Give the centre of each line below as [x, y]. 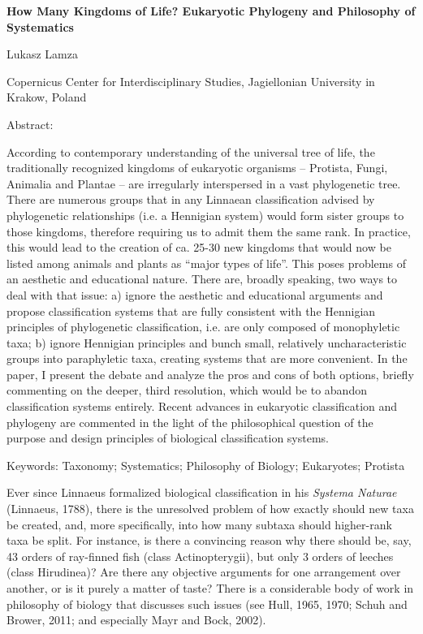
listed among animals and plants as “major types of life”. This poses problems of [206, 263]
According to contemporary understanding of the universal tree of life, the [191, 151]
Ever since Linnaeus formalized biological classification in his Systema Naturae [202, 492]
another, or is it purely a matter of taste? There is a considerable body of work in [210, 588]
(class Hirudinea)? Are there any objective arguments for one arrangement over [204, 572]
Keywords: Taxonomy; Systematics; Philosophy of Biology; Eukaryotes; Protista [206, 465]
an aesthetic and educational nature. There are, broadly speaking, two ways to [202, 279]
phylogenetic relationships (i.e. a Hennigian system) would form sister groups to [205, 215]
